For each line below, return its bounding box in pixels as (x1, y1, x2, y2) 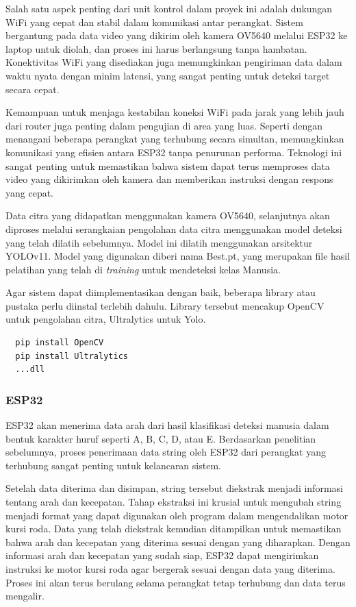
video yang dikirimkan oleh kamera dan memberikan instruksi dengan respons (5, 172, 333, 186)
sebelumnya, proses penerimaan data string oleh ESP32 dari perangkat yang (5, 445, 326, 459)
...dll (15, 364, 45, 375)
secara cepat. (5, 82, 60, 96)
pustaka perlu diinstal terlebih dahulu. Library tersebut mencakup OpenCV (5, 298, 325, 312)
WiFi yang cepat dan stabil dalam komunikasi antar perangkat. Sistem (5, 14, 303, 29)
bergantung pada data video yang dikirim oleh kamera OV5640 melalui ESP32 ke (5, 28, 348, 42)
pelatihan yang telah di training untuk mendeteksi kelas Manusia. (5, 262, 281, 276)
